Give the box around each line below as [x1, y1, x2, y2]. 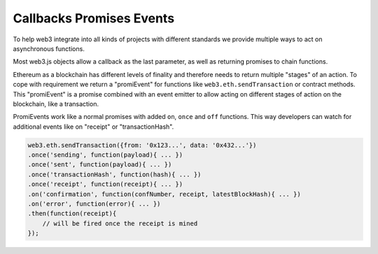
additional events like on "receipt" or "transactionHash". [13, 122, 174, 131]
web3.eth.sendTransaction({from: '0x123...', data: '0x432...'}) [27, 141, 257, 149]
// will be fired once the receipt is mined [42, 219, 198, 227]
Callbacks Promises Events [13, 10, 175, 26]
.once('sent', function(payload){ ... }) [27, 161, 172, 169]
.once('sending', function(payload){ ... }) [27, 151, 183, 159]
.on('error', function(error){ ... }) [27, 200, 161, 208]
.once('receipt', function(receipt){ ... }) [27, 181, 183, 188]
